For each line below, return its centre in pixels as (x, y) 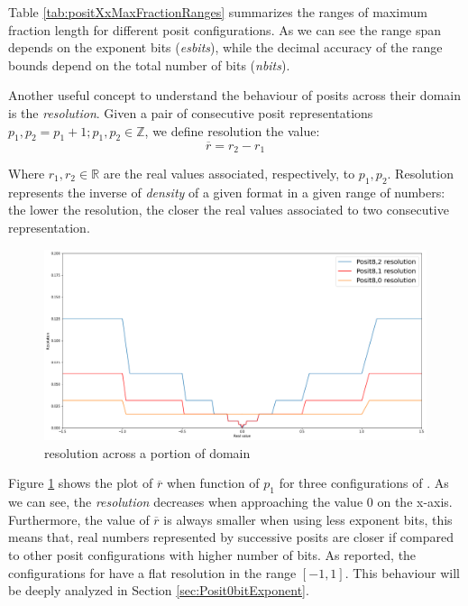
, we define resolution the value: (232, 130)
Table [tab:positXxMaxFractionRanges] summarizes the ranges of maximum (218, 12)
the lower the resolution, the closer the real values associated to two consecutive (229, 210)
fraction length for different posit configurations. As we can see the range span (225, 29)
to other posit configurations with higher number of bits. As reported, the (212, 554)
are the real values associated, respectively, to (229, 174)
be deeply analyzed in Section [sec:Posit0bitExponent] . (159, 590)
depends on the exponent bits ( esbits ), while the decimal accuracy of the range (225, 47)
